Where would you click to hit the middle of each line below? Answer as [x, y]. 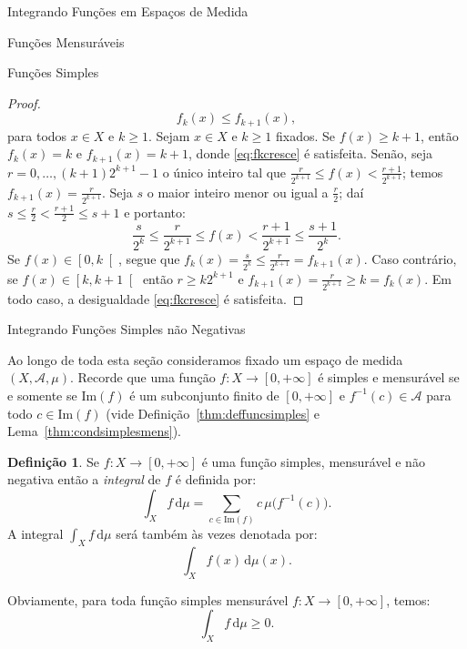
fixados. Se [305, 135]
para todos [37, 135]
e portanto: [155, 212]
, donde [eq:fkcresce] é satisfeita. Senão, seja [310, 153]
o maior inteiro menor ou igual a [238, 192]
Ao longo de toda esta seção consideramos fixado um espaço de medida [205, 359]
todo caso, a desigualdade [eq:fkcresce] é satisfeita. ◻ [156, 298]
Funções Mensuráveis [66, 41]
